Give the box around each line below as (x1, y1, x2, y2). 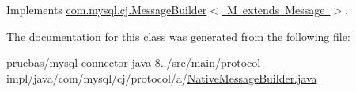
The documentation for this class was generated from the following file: (6, 28, 350, 44)
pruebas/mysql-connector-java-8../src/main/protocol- (6, 54, 264, 71)
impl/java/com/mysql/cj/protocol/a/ (6, 69, 187, 86)
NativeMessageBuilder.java (187, 69, 317, 86)
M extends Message (226, 2, 325, 17)
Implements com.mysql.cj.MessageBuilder (6, 2, 207, 17)
